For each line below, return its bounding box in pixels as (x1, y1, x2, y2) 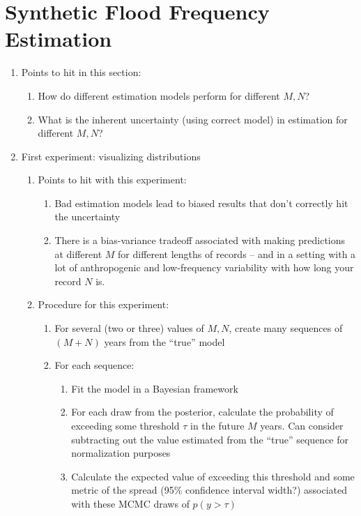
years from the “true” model (104, 334, 225, 349)
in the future (190, 418, 245, 432)
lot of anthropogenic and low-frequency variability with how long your (54, 260, 354, 275)
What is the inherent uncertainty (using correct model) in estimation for (38, 112, 348, 126)
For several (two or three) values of (54, 321, 204, 335)
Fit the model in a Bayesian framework (71, 381, 238, 395)
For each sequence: (54, 358, 135, 372)
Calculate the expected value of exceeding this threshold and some (71, 469, 355, 483)
